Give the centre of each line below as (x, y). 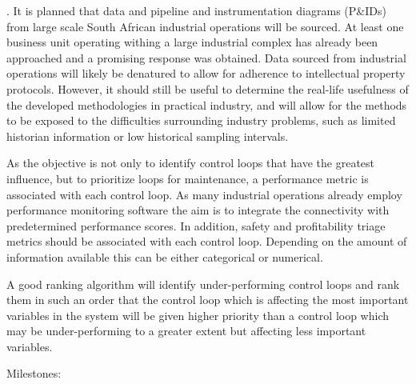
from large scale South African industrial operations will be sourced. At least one (205, 26)
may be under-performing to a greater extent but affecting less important (186, 331)
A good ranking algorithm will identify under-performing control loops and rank (203, 284)
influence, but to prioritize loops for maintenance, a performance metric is (188, 178)
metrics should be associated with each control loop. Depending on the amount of (207, 241)
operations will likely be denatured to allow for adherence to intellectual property (206, 73)
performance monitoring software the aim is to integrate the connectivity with (198, 210)
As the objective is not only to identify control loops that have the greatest (191, 163)
